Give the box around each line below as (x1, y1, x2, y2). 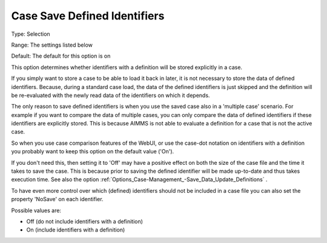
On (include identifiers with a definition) (26, 226, 125, 233)
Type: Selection (11, 30, 51, 38)
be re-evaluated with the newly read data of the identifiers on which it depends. (11, 92, 210, 99)
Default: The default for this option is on (11, 52, 111, 60)
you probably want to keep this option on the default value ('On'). (11, 148, 174, 155)
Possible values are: (11, 207, 62, 214)
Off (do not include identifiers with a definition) (26, 218, 144, 225)
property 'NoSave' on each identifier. (11, 196, 104, 203)
